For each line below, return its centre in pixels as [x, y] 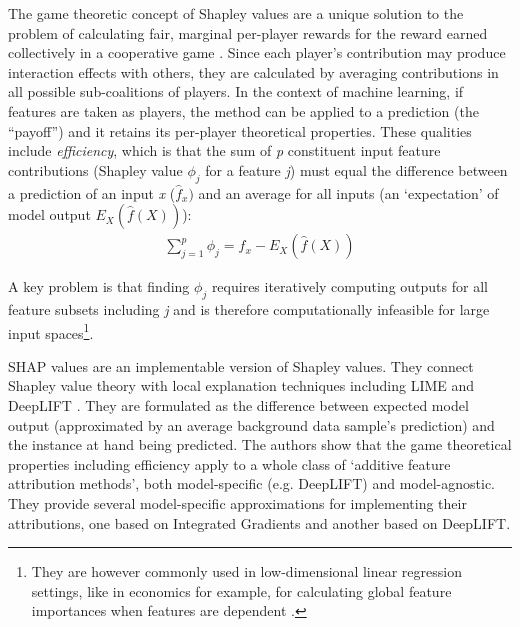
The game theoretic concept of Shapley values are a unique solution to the [236, 13]
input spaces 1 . [51, 331]
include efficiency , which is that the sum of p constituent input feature [224, 150]
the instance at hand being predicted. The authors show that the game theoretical [260, 444]
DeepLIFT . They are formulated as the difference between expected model [238, 405]
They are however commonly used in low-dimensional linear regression [246, 571]
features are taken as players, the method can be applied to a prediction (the [243, 110]
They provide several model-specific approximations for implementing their [237, 502]
